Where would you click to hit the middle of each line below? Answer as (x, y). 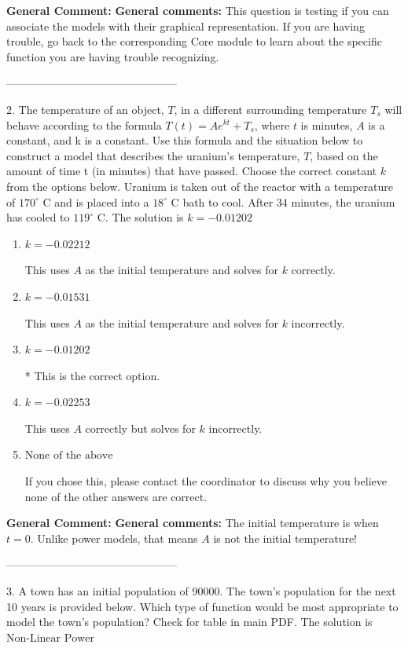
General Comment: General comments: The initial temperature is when (193, 523)
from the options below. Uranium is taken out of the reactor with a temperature (200, 186)
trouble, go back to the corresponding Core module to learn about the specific (194, 41)
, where (272, 124)
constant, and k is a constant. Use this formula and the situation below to (185, 140)
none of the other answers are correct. (116, 496)
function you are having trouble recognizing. (113, 56)
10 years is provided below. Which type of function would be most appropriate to (202, 606)
